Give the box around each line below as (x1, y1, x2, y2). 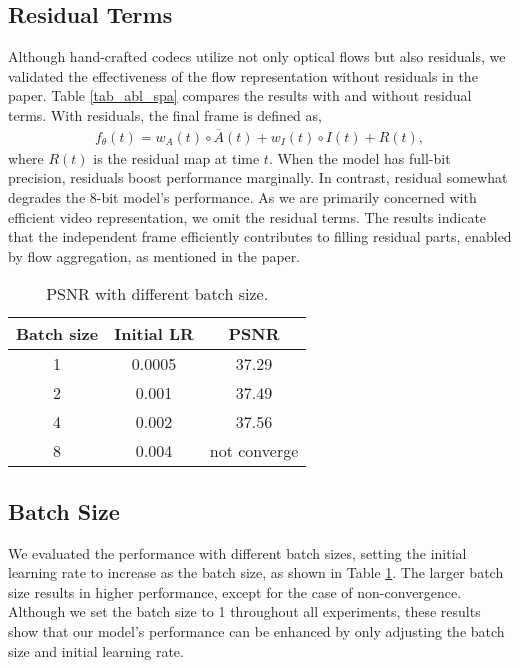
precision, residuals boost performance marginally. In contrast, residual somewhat (8, 167, 508, 188)
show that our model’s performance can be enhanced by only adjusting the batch (8, 620, 505, 641)
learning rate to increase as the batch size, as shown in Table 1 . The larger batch (8, 562, 504, 583)
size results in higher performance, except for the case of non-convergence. (8, 581, 462, 602)
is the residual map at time (93, 147, 260, 168)
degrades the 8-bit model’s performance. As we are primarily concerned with (8, 187, 477, 208)
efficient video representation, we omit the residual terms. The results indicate (8, 206, 487, 227)
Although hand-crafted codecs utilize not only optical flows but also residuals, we (8, 46, 506, 67)
